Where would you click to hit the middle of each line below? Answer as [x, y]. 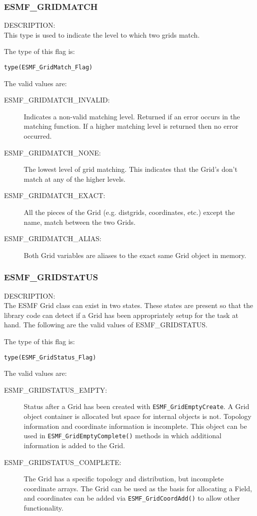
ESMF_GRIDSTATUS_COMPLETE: [63, 462]
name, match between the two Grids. [80, 222]
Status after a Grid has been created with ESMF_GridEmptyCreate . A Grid [137, 406]
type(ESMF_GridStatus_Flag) [50, 357]
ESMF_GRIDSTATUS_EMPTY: [56, 389]
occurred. [38, 136]
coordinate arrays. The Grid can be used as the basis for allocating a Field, [138, 488]
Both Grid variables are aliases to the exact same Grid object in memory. [135, 255]
